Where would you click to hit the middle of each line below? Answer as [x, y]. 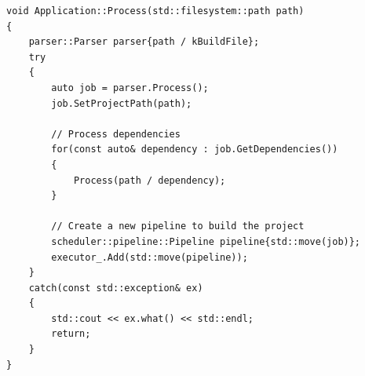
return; [71, 334]
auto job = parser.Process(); [130, 88]
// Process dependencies [116, 134]
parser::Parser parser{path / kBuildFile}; [144, 42]
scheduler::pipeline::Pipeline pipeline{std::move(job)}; [206, 241]
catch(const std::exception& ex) [116, 288]
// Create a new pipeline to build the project [178, 226]
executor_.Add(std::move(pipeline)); [150, 257]
